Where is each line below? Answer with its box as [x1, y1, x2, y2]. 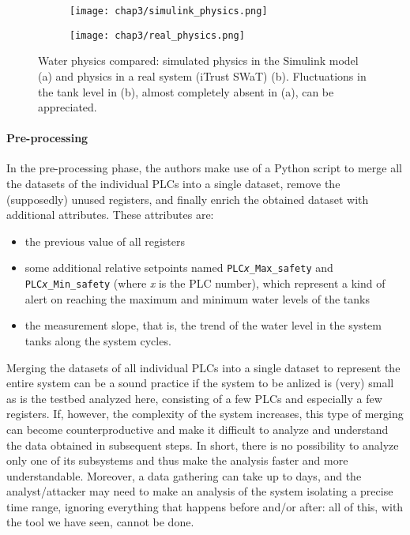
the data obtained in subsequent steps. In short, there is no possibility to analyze [6, 436, 399, 453]
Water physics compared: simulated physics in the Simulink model [38, 52, 359, 69]
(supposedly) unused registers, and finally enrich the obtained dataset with [6, 190, 369, 207]
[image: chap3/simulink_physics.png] [70, 6, 268, 17]
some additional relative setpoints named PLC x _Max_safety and [24, 259, 333, 276]
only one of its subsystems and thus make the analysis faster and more [6, 452, 348, 469]
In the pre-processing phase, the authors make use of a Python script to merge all [6, 160, 402, 176]
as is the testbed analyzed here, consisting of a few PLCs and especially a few [6, 390, 382, 406]
